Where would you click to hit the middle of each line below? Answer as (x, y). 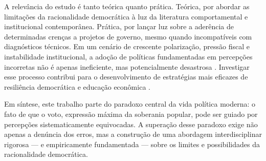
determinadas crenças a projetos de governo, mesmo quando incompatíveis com (128, 36)
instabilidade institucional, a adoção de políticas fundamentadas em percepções (128, 56)
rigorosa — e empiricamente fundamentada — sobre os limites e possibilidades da (132, 144)
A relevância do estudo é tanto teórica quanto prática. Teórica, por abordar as (127, 6)
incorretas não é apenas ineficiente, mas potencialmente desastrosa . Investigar (127, 66)
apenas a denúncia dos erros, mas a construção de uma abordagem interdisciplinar (133, 134)
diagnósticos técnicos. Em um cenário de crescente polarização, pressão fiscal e (127, 46)
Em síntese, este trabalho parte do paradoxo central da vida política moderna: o (130, 104)
